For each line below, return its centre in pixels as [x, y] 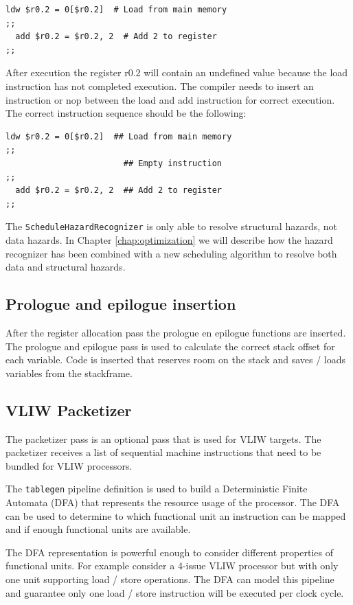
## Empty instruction [172, 163]
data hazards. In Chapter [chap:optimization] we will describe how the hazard [169, 239]
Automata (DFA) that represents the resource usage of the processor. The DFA [173, 502]
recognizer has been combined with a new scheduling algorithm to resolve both [171, 253]
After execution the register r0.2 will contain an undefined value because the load [177, 72]
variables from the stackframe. [69, 373]
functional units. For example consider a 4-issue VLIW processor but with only [172, 566]
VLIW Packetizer [69, 410]
